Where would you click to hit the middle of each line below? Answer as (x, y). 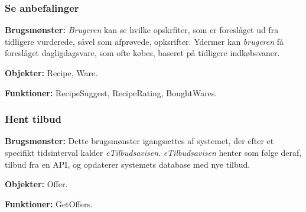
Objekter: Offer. (36, 184)
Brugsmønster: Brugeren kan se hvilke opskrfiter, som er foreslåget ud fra (142, 30)
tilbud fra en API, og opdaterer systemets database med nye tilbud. (128, 164)
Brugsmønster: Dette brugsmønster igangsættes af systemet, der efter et (139, 141)
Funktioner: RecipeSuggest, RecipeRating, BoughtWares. (111, 92)
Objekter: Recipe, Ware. (51, 73)
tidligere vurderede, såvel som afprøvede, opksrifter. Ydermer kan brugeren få (144, 41)
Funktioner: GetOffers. (49, 203)
